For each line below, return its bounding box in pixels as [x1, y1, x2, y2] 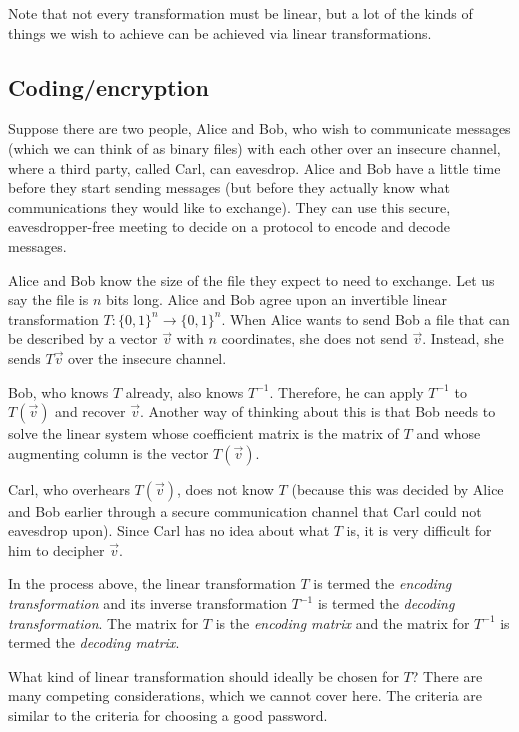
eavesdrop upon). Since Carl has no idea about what [8, 520, 330, 541]
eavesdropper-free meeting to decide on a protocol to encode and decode [8, 216, 450, 237]
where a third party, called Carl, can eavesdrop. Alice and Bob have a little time [8, 157, 501, 178]
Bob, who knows [8, 381, 109, 402]
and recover [55, 401, 126, 422]
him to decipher [8, 539, 105, 560]
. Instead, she [422, 328, 504, 349]
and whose [416, 423, 481, 444]
